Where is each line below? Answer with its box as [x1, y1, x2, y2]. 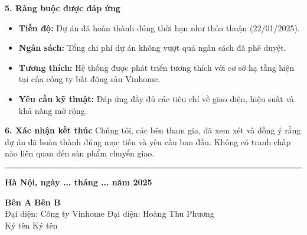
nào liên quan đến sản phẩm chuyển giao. [5, 147, 155, 159]
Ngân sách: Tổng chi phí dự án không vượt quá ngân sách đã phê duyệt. [18, 41, 286, 54]
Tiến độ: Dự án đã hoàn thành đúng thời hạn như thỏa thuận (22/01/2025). [18, 21, 300, 34]
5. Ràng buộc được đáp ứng [5, 2, 120, 14]
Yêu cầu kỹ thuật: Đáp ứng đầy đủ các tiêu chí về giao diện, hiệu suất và [18, 92, 295, 105]
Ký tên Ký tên [5, 218, 58, 231]
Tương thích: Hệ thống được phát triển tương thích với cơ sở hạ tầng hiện [18, 61, 295, 73]
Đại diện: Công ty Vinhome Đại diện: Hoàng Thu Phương [5, 207, 214, 220]
